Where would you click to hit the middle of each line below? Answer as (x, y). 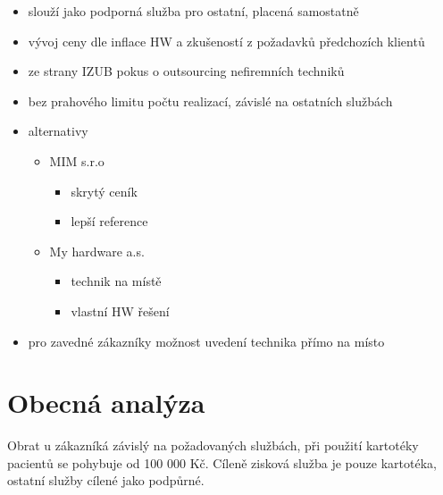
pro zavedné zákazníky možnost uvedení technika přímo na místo (206, 341)
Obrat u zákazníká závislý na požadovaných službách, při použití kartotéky (213, 445)
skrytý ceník (104, 191)
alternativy (58, 131)
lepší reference (109, 221)
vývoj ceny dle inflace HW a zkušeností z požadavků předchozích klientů (226, 41)
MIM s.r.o (77, 160)
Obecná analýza (106, 403)
